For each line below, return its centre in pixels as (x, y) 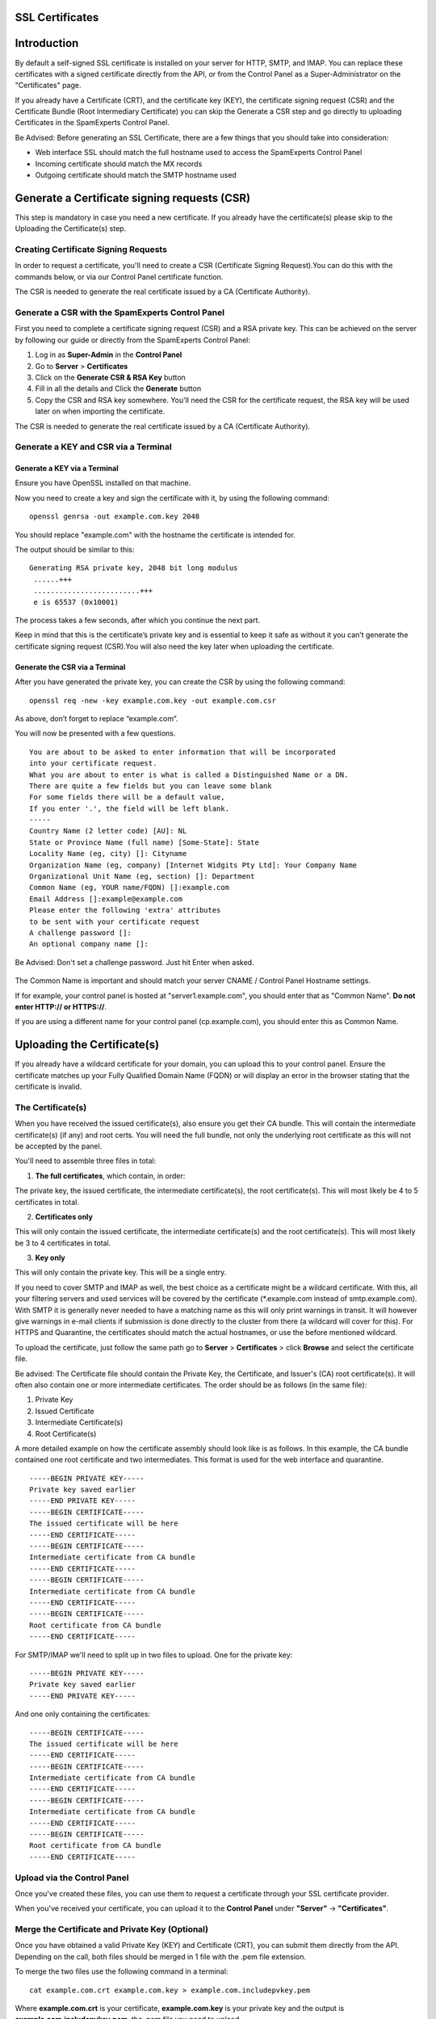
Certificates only (64, 1216)
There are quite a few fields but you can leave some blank (151, 786)
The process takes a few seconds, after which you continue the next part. (138, 620)
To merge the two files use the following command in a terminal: (122, 1971)
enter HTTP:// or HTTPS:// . (61, 1006)
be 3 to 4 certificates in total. (63, 1243)
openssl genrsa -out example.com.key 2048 (115, 516)
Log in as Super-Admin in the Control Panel (109, 355)
